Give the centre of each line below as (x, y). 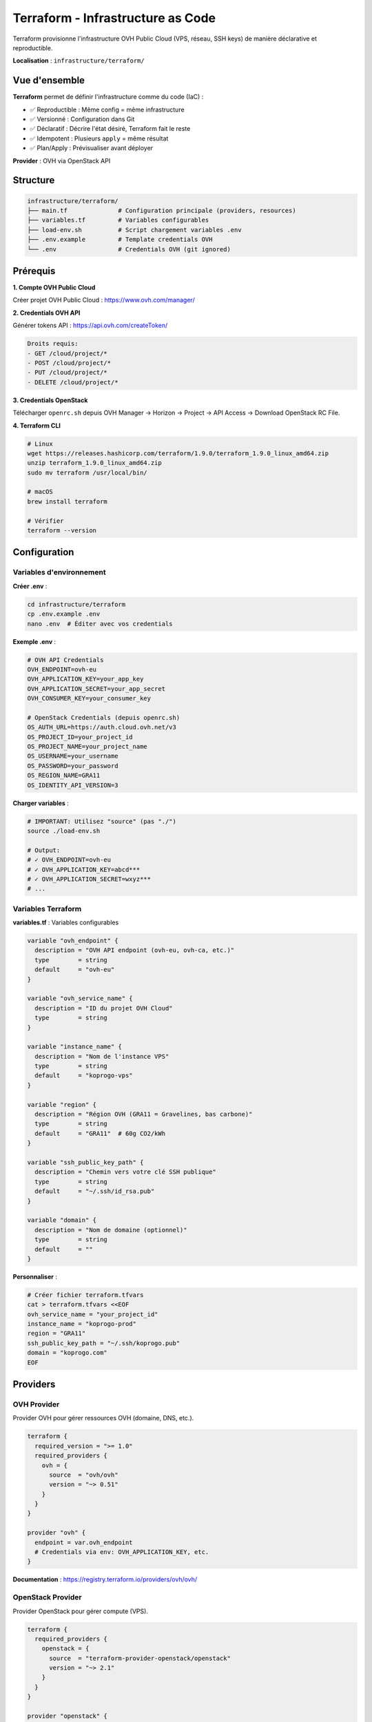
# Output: (44, 850)
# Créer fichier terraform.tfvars (85, 1295)
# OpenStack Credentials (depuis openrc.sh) (104, 717)
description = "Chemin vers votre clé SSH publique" (125, 1172)
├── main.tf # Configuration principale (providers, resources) (162, 210)
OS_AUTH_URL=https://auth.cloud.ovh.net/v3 (102, 727)
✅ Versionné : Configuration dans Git (82, 119)
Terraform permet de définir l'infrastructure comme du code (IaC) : (108, 97)
